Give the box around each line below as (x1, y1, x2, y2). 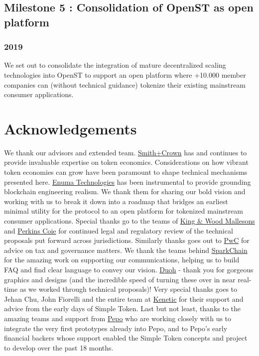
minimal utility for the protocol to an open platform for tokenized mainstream (4, 206, 243, 216)
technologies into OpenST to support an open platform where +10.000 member (4, 69, 246, 80)
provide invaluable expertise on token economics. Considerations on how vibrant (4, 157, 249, 167)
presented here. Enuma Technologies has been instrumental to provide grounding (4, 176, 251, 187)
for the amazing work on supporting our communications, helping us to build (4, 254, 240, 265)
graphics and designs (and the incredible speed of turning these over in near (4, 274, 236, 284)
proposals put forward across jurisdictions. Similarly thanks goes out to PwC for (4, 235, 250, 245)
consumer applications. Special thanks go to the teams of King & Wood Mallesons (4, 216, 255, 226)
